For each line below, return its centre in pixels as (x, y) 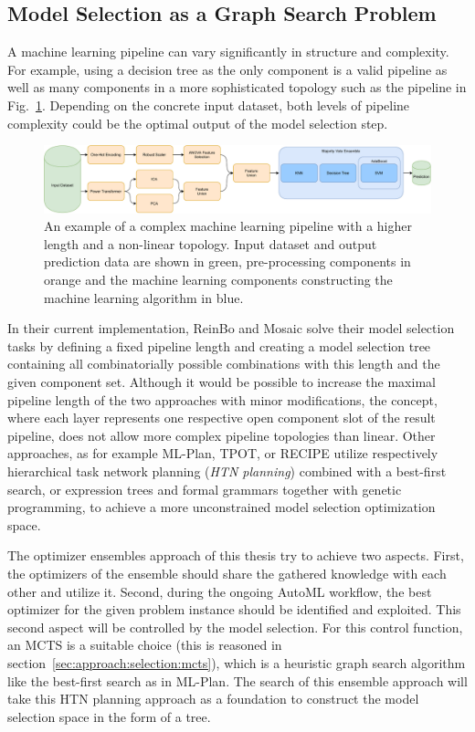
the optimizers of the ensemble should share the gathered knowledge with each (227, 573)
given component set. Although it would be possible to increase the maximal (222, 382)
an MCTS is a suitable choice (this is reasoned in (145, 645)
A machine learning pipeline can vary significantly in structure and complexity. (228, 52)
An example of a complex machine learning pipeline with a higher (228, 226)
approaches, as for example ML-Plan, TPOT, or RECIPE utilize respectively (223, 453)
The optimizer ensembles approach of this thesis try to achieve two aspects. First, (236, 555)
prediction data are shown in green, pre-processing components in (227, 261)
